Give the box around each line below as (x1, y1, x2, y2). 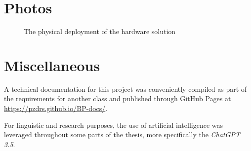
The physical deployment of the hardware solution (24, 26, 176, 37)
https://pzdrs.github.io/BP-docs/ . (4, 103, 108, 113)
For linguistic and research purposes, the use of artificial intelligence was (4, 119, 223, 130)
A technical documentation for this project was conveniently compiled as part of (4, 83, 247, 94)
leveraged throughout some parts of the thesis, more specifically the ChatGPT (4, 129, 240, 140)
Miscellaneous (4, 55, 100, 75)
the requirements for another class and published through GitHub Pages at (4, 93, 231, 104)
